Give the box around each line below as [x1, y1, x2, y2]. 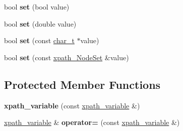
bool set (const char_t [4, 35, 75, 46]
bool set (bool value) [4, 2, 70, 12]
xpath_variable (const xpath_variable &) [4, 100, 140, 110]
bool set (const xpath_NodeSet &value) [4, 52, 129, 62]
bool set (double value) [4, 18, 77, 29]
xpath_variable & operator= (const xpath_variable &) [4, 117, 180, 127]
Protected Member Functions [4, 76, 161, 92]
